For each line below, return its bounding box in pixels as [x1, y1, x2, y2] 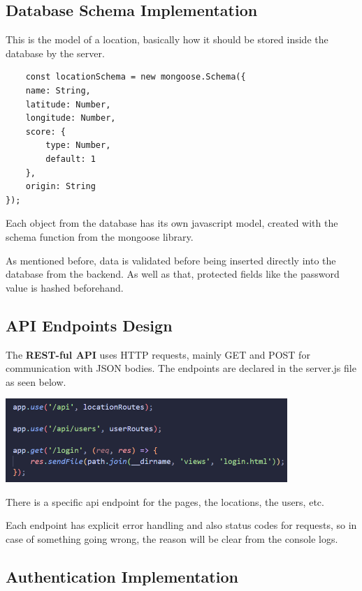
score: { [25, 126, 66, 137]
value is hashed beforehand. [6, 280, 124, 294]
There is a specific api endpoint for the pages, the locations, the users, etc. [6, 494, 324, 509]
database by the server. [6, 45, 105, 60]
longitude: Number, [25, 113, 116, 124]
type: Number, [45, 140, 111, 151]
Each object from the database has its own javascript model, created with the [6, 216, 338, 230]
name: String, [25, 85, 91, 96]
